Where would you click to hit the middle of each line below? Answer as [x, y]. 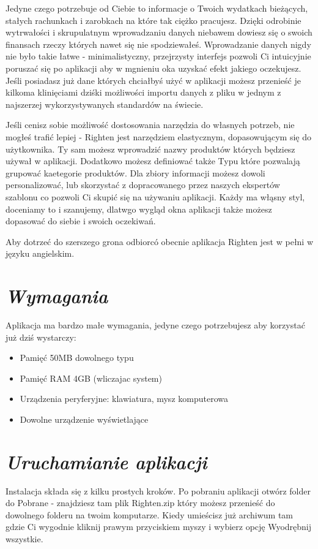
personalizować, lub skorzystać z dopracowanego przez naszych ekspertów [143, 185]
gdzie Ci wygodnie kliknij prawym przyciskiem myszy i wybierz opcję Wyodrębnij [159, 527]
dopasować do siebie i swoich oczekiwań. [81, 221]
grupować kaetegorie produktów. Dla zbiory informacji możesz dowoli [135, 172]
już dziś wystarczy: [41, 337]
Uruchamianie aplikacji [106, 461]
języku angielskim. [40, 253]
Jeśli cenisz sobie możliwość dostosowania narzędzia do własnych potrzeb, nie [150, 125]
